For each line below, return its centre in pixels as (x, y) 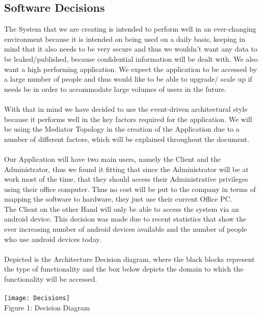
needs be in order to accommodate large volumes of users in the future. (115, 89)
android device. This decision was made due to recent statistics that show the (125, 219)
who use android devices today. (53, 239)
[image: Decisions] (37, 298)
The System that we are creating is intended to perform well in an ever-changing (130, 29)
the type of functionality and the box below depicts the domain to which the (124, 269)
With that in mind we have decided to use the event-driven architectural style (126, 108)
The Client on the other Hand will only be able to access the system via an (122, 209)
